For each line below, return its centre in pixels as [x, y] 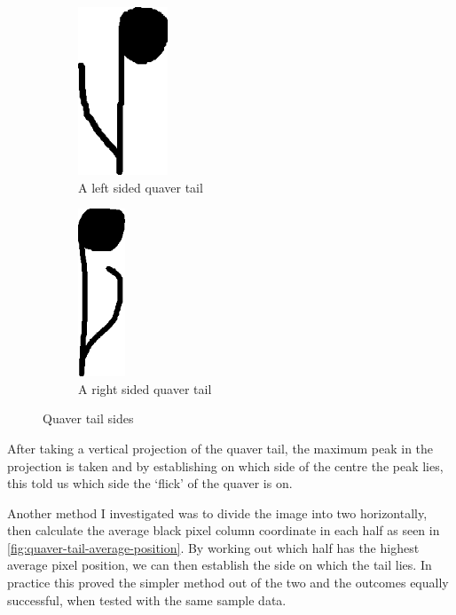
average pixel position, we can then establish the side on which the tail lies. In [220, 565]
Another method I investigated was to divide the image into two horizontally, [217, 512]
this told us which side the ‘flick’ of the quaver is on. [150, 483]
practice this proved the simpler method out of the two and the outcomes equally [228, 583]
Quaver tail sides [88, 418]
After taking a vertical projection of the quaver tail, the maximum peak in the [220, 448]
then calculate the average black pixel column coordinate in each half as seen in [224, 530]
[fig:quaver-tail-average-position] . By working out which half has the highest [213, 547]
